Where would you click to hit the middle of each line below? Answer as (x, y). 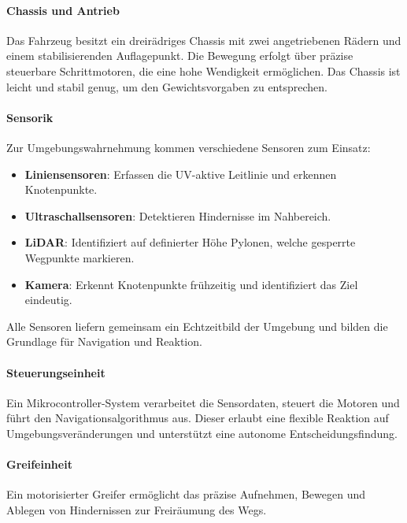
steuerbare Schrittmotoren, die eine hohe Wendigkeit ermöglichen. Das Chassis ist (203, 70)
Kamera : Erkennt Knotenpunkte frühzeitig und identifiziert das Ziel (191, 284)
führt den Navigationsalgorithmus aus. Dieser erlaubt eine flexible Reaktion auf (198, 418)
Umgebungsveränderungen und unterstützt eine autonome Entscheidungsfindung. (202, 433)
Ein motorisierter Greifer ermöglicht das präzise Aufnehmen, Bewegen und (186, 494)
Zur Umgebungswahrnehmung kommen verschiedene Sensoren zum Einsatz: (189, 147)
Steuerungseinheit (56, 372)
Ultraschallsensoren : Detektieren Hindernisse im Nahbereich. (178, 215)
